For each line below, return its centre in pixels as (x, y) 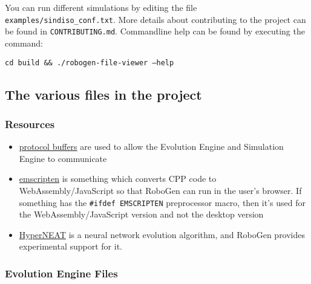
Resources (30, 124)
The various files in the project (103, 94)
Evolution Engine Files (61, 273)
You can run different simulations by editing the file (101, 7)
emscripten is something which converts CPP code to (118, 179)
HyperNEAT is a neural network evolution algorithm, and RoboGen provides (162, 234)
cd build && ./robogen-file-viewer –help (90, 63)
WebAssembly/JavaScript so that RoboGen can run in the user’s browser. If (160, 190)
